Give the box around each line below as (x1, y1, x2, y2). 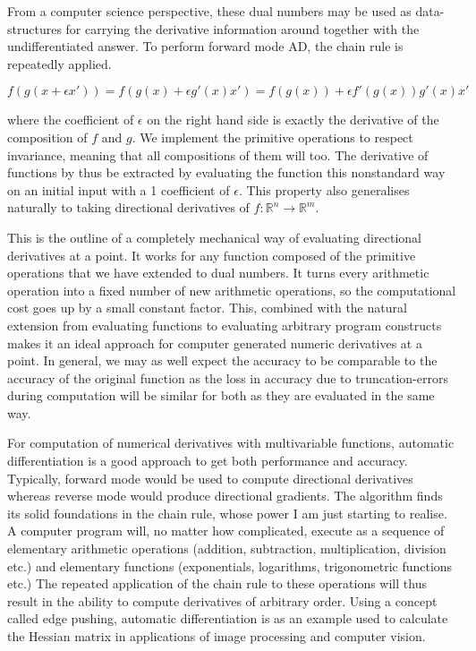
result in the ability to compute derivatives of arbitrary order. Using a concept (7, 591, 438, 610)
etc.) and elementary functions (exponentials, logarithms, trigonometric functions (7, 556, 453, 575)
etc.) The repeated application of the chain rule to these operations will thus (7, 574, 427, 593)
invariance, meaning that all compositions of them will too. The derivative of (7, 145, 429, 164)
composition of (7, 127, 88, 146)
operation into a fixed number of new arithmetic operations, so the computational (7, 280, 456, 299)
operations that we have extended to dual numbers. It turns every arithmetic (7, 263, 429, 282)
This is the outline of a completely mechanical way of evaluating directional (7, 227, 421, 246)
